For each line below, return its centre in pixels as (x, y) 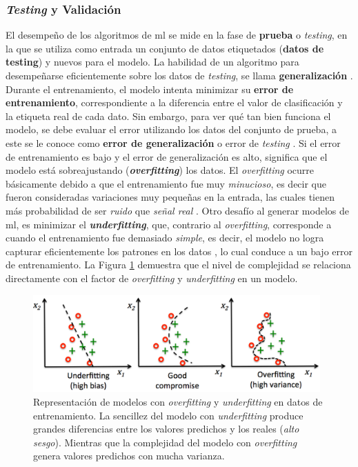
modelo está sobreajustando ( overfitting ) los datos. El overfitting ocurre (160, 170)
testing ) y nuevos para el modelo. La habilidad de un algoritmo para (152, 62)
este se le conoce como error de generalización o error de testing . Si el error (173, 142)
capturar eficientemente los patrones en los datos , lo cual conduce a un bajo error (179, 251)
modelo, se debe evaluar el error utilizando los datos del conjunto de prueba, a (171, 129)
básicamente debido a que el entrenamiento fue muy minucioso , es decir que (166, 183)
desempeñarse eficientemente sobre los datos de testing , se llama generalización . (179, 75)
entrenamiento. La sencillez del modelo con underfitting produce (168, 415)
